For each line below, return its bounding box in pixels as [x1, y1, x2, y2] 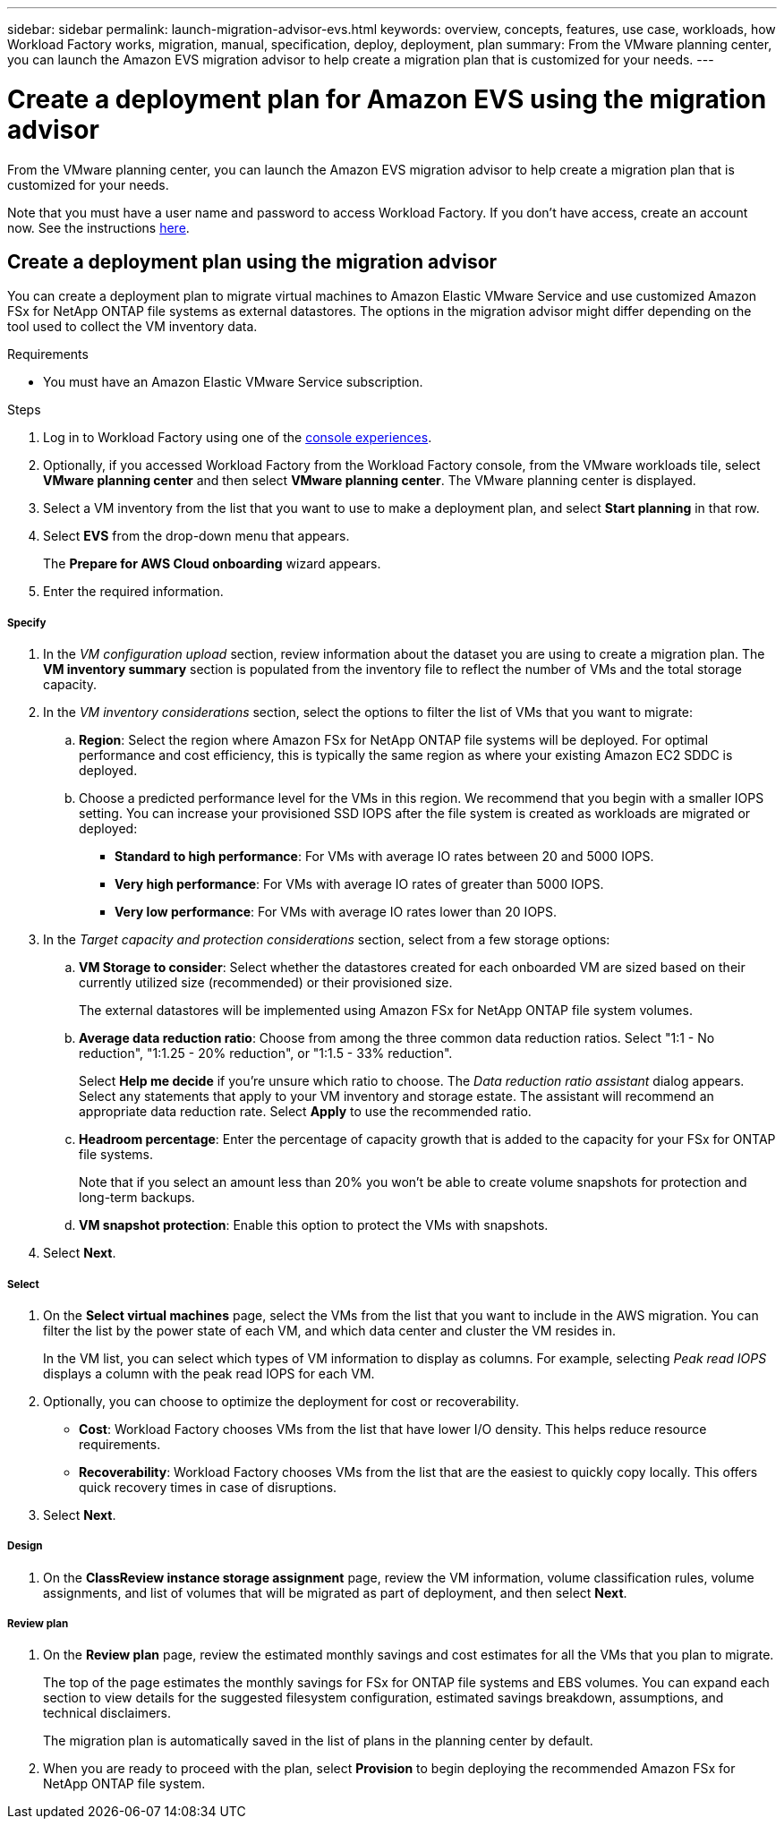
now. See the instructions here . [7, 219, 190, 235]
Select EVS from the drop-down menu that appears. [43, 528, 350, 544]
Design [7, 1540, 43, 1553]
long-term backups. [79, 1190, 195, 1206]
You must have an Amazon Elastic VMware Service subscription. [43, 374, 423, 390]
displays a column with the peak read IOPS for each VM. [43, 1365, 375, 1381]
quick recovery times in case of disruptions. [79, 1479, 337, 1495]
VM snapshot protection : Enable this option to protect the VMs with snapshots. [79, 1217, 549, 1233]
